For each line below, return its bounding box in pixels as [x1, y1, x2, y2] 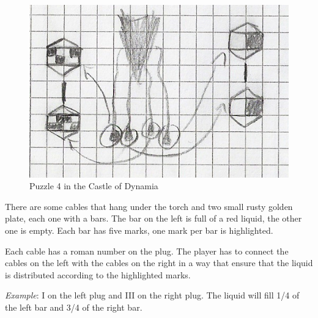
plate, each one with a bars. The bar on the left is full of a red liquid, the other [5, 212, 302, 225]
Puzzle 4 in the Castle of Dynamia [29, 179, 158, 192]
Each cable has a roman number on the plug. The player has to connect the [5, 244, 289, 257]
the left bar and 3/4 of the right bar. [5, 301, 142, 313]
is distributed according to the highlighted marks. [5, 268, 191, 281]
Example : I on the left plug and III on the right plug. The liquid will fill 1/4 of [5, 289, 300, 302]
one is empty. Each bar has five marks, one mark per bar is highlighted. [5, 224, 273, 237]
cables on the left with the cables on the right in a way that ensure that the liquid [5, 256, 313, 269]
